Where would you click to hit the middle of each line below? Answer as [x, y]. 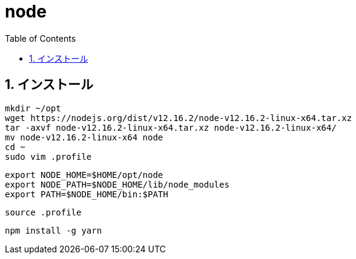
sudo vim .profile [48, 156]
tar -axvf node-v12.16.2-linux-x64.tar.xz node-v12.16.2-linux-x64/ [171, 127]
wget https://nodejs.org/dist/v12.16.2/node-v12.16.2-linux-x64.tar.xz [179, 118]
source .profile [43, 212]
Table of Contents [41, 38]
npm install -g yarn [54, 230]
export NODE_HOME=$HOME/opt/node [84, 175]
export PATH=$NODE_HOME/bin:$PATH [87, 194]
